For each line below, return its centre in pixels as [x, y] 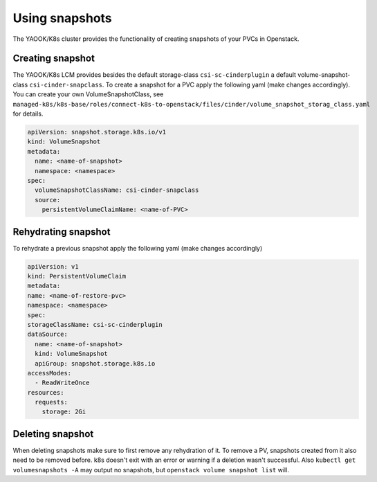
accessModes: [49, 373]
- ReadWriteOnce [62, 383]
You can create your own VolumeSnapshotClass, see [88, 94]
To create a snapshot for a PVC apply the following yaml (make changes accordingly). [228, 84]
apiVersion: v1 [53, 266]
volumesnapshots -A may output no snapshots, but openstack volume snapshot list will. [151, 470]
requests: [52, 402]
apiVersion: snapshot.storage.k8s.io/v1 [96, 132]
